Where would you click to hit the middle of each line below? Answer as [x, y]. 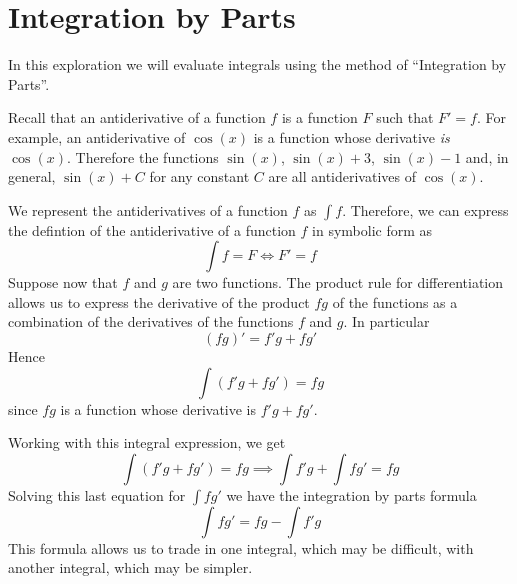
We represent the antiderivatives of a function [148, 209]
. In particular [386, 321]
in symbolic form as [372, 229]
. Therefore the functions [142, 156]
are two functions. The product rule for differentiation [338, 282]
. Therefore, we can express [425, 209]
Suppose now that [63, 282]
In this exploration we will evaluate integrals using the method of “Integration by [257, 64]
